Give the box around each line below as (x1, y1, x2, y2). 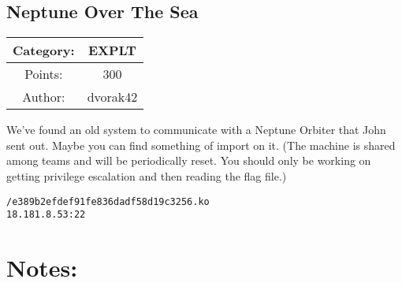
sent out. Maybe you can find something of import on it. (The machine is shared (6, 136, 396, 153)
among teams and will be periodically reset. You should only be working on (6, 152, 371, 169)
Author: (22, 88, 65, 106)
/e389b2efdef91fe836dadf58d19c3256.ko (6, 195, 210, 207)
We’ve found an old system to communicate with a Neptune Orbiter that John (6, 121, 386, 138)
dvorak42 (87, 88, 138, 106)
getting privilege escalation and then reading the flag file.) (6, 167, 287, 184)
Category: (13, 41, 75, 60)
